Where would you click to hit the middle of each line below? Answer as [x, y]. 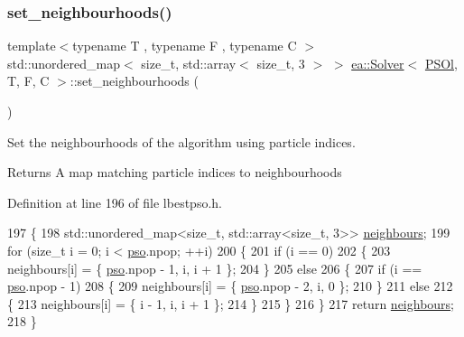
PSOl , [441, 63]
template [32, 46]
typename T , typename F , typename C [185, 46]
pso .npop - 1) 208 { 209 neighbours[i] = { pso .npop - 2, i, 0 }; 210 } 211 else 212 [230, 286]
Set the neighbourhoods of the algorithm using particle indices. [181, 141]
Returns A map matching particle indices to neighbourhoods [175, 172]
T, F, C [28, 81]
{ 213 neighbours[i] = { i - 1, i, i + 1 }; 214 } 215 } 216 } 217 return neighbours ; [231, 303]
